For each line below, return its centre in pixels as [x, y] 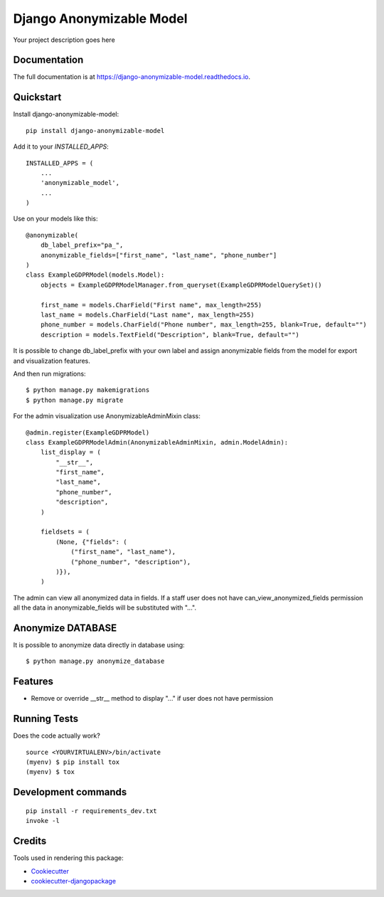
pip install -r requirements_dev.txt [92, 811]
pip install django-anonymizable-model [95, 131]
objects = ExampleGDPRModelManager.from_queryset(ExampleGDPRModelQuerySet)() [181, 285]
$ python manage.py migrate [75, 400]
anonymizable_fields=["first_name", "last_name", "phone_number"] [159, 255]
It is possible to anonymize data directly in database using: [99, 645]
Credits [30, 841]
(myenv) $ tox [50, 772]
